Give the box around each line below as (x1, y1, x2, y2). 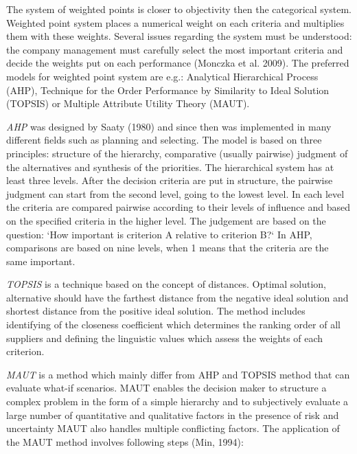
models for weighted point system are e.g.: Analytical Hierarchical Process (6, 69, 319, 83)
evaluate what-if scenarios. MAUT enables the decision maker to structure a (6, 381, 327, 395)
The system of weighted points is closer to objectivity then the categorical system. (6, 2, 352, 16)
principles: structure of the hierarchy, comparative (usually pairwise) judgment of (6, 146, 348, 160)
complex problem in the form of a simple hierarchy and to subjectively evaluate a (6, 394, 349, 409)
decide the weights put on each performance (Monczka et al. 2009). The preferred (6, 56, 349, 70)
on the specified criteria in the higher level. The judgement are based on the (6, 213, 326, 227)
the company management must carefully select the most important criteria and (6, 42, 343, 56)
